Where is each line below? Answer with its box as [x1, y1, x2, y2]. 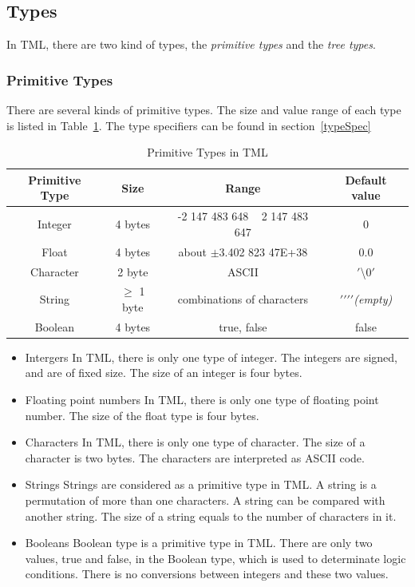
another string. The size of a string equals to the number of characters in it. [25, 507, 397, 524]
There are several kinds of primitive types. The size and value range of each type [6, 101, 401, 118]
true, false [219, 318, 267, 335]
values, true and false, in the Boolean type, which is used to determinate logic [25, 549, 406, 566]
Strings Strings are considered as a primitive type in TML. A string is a [25, 476, 377, 493]
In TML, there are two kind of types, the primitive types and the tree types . [6, 36, 376, 53]
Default [345, 171, 387, 188]
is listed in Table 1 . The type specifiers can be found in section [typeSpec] [6, 117, 371, 133]
